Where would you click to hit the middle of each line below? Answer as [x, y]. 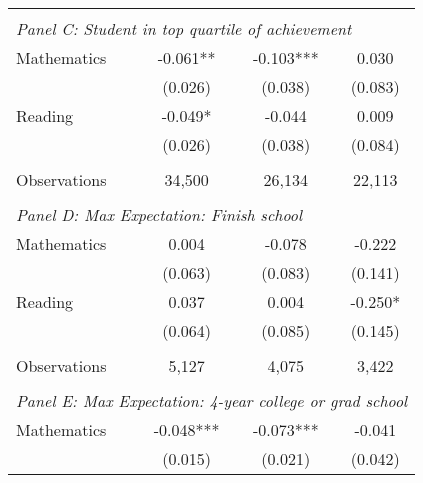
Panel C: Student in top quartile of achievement [184, 28]
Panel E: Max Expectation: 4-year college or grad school [212, 400]
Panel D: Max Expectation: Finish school [159, 214]
